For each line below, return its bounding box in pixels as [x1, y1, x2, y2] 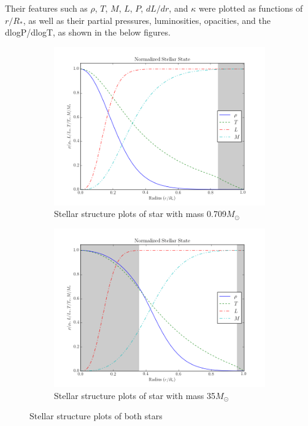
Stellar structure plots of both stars [29, 409, 163, 422]
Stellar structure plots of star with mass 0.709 [54, 207, 226, 220]
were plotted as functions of [198, 2, 303, 14]
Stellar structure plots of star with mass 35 [54, 389, 216, 401]
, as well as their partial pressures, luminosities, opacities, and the [23, 13, 271, 26]
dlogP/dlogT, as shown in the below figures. [5, 26, 171, 39]
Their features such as [5, 2, 88, 14]
